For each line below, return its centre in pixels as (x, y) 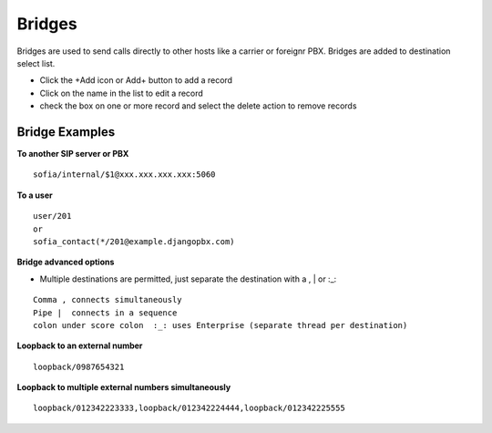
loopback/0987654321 (79, 366)
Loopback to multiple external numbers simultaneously (124, 387)
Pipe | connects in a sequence (105, 313)
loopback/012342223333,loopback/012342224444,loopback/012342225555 (189, 408)
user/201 (52, 216)
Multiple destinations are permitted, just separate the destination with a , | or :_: (188, 279)
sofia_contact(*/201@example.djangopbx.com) (134, 241)
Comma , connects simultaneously (108, 300)
